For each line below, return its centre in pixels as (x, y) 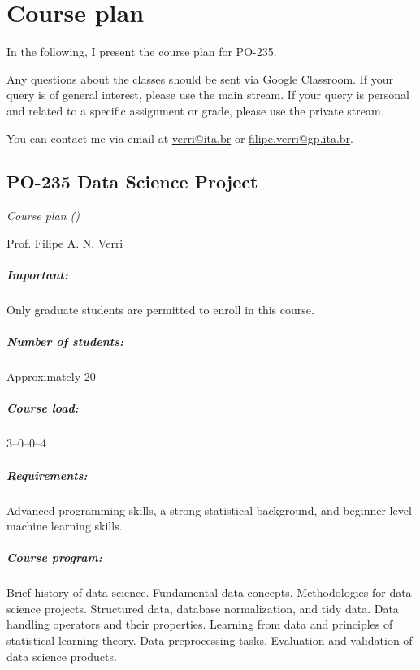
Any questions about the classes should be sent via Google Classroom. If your (200, 78)
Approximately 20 (51, 376)
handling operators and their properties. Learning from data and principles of (200, 624)
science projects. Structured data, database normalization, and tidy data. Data (203, 608)
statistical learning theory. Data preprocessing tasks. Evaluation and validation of (210, 640)
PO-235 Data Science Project (132, 182)
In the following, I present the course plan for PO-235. (142, 52)
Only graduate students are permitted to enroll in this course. (160, 310)
